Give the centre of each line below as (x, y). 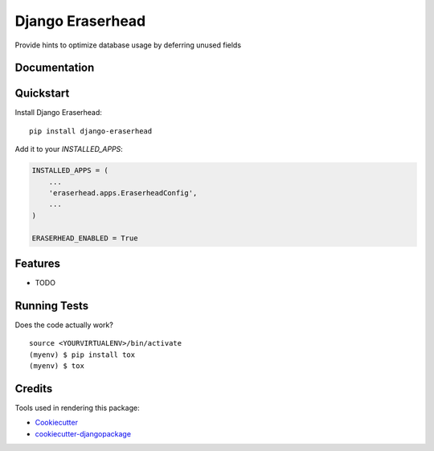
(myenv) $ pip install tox (82, 355)
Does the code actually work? (64, 325)
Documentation (55, 68)
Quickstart (42, 94)
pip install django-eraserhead (91, 131)
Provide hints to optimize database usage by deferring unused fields (128, 45)
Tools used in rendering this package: (77, 408)
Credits (34, 389)
